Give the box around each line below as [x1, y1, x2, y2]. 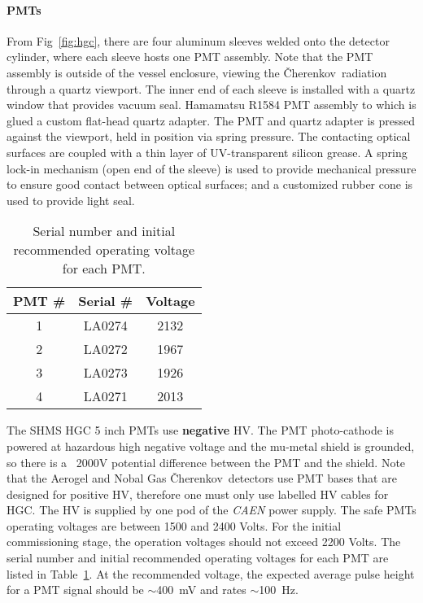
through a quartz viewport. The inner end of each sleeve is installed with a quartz [7, 80, 416, 97]
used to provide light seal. [7, 191, 135, 208]
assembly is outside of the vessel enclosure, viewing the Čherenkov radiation [7, 63, 387, 81]
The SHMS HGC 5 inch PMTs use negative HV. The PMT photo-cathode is [7, 422, 394, 439]
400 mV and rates [156, 581, 246, 598]
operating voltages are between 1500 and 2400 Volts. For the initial [7, 517, 342, 534]
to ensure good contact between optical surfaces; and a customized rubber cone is [7, 176, 413, 193]
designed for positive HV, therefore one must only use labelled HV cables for [7, 485, 389, 502]
